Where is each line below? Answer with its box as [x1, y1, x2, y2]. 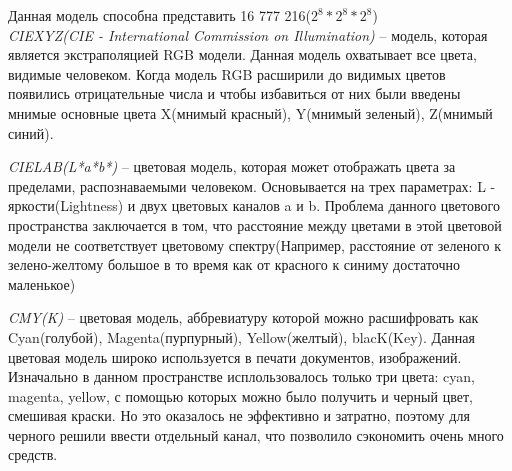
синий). [8, 122, 54, 143]
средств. [8, 444, 58, 465]
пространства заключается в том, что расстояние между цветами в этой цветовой [8, 214, 502, 235]
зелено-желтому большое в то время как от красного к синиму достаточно [8, 254, 461, 275]
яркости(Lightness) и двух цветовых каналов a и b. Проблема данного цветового [8, 195, 500, 216]
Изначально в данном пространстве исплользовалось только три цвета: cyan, [8, 366, 476, 387]
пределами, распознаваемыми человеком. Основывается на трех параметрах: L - [8, 175, 496, 196]
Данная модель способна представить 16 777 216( [8, 5, 312, 25]
